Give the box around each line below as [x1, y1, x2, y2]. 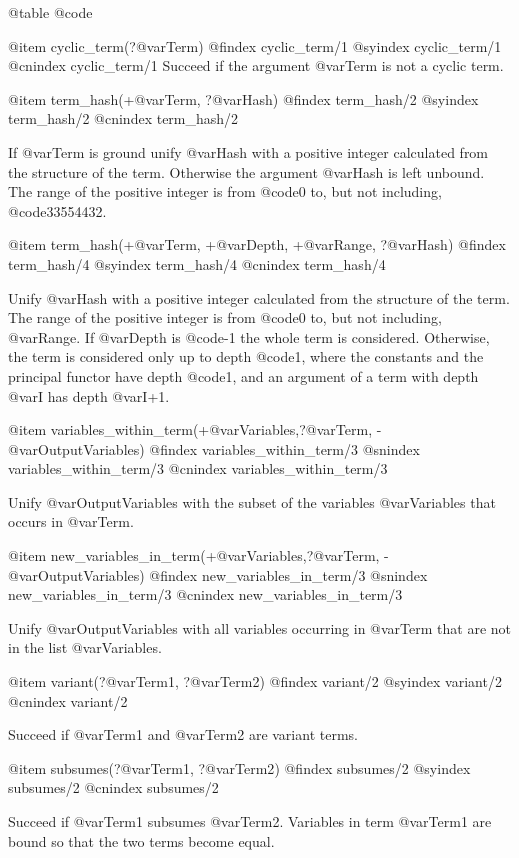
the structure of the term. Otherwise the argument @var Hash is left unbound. [8, 161, 485, 182]
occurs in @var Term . [8, 511, 134, 532]
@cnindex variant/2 [8, 690, 128, 711]
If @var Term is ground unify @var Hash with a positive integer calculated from [8, 141, 489, 162]
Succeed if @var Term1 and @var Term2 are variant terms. [8, 724, 358, 745]
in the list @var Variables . [8, 637, 162, 658]
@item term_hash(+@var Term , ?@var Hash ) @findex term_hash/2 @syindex [8, 88, 479, 109]
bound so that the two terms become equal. [8, 830, 275, 851]
